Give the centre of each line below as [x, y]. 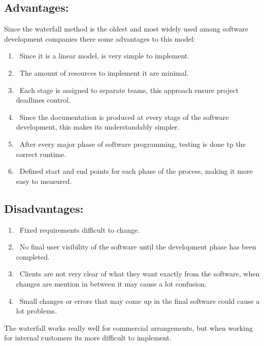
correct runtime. [41, 154]
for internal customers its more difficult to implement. [88, 338]
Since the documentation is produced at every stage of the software [124, 117]
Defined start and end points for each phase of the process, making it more [136, 171]
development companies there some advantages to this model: [100, 38]
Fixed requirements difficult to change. [80, 229]
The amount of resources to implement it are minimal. [104, 72]
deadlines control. [43, 100]
